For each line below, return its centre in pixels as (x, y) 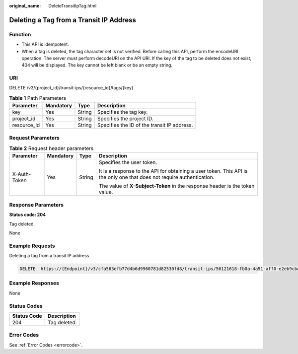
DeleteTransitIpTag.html (73, 6)
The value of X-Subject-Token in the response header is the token (177, 186)
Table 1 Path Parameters (38, 98)
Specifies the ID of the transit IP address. (145, 125)
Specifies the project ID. (125, 119)
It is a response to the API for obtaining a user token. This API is (173, 171)
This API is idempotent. (45, 44)
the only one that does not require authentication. (156, 177)
